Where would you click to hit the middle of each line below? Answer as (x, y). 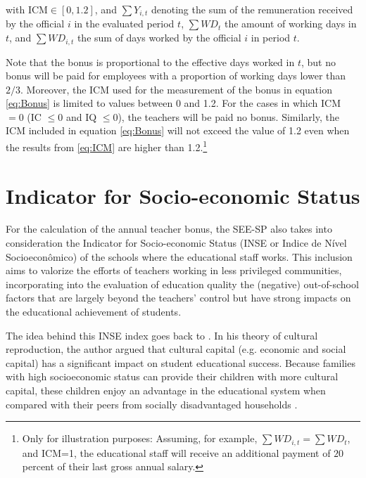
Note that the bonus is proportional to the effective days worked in (150, 62)
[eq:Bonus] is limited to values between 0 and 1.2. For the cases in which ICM (173, 103)
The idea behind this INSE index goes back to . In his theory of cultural (162, 335)
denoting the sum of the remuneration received (252, 9)
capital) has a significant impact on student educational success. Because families (181, 362)
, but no (318, 62)
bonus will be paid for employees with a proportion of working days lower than (176, 76)
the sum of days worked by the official (159, 38)
